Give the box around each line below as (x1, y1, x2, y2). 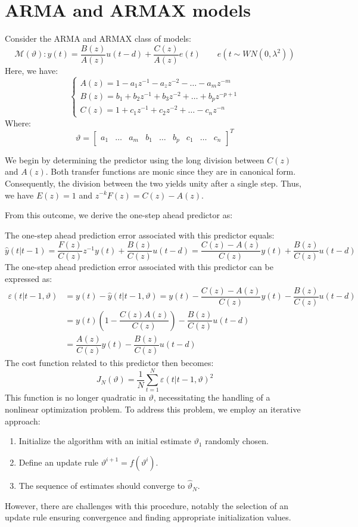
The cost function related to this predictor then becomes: (5, 356, 214, 368)
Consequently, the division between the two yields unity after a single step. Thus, (5, 176, 301, 189)
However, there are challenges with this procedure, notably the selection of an (5, 499, 289, 511)
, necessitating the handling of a (153, 391, 270, 404)
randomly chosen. (205, 435, 269, 447)
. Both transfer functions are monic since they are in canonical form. (45, 165, 296, 178)
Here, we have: (5, 64, 58, 76)
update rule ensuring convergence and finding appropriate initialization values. (5, 511, 291, 523)
